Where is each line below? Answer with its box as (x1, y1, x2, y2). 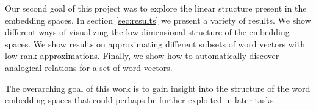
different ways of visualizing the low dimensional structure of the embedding (5, 26, 290, 38)
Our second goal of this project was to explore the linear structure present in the (5, 2, 307, 14)
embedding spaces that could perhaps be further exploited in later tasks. (5, 94, 276, 106)
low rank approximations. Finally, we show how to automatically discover (5, 49, 279, 62)
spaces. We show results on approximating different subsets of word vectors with (5, 37, 306, 50)
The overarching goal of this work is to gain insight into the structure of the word (5, 81, 311, 94)
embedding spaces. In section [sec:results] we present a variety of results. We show (5, 13, 311, 26)
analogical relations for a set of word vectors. (5, 61, 173, 74)
